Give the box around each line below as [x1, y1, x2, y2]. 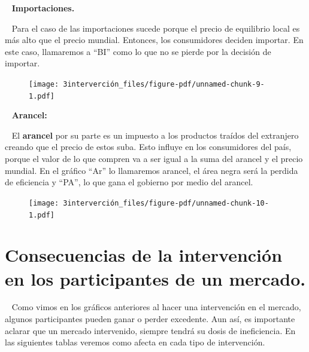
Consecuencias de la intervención [5, 243, 283, 267]
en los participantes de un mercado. [5, 266, 306, 290]
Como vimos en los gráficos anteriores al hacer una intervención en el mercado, [11, 301, 301, 313]
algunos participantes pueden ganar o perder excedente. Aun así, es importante [5, 313, 295, 325]
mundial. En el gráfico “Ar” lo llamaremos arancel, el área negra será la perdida [5, 164, 298, 176]
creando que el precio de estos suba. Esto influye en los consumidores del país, [5, 140, 292, 153]
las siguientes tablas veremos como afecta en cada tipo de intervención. [5, 336, 265, 348]
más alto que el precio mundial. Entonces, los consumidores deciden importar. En [5, 33, 304, 46]
